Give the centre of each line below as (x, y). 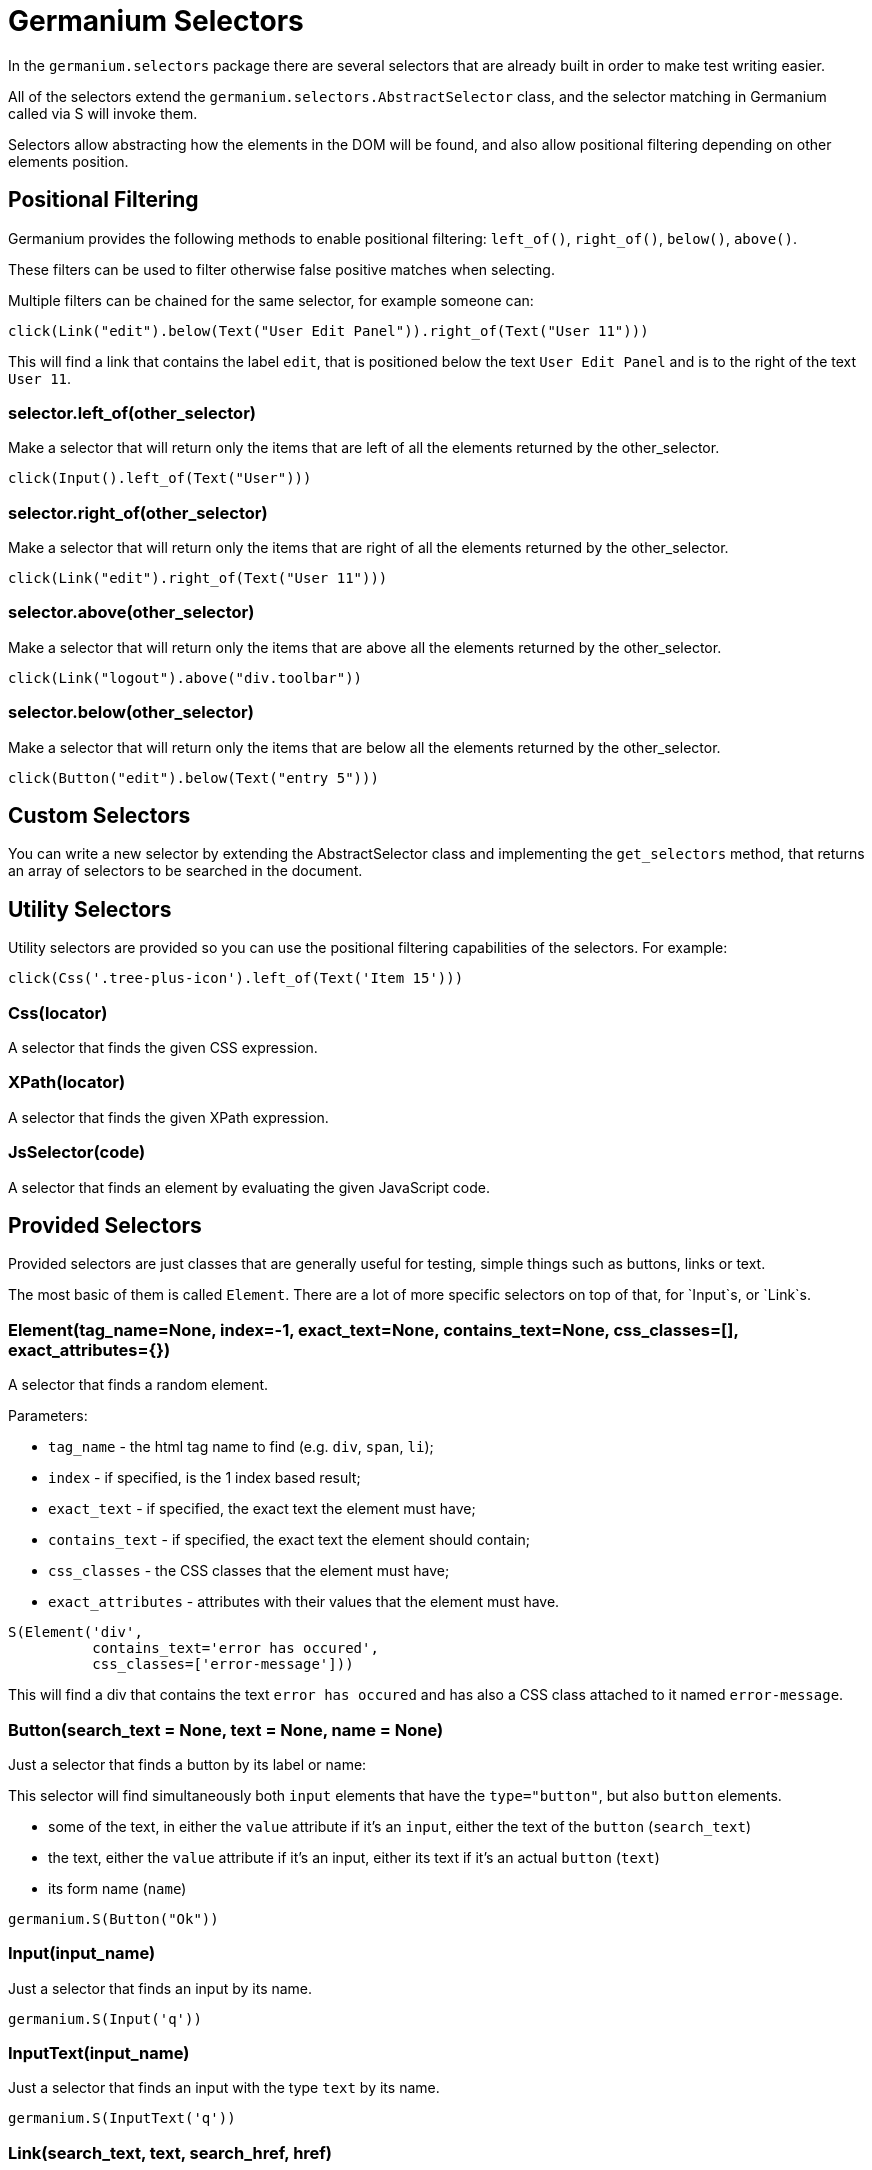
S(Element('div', (75, 1632)
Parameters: (48, 1416)
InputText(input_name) (99, 2053)
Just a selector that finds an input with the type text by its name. (224, 2088)
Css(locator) (58, 1012)
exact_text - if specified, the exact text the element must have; (262, 1509)
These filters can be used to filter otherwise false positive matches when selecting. (281, 269)
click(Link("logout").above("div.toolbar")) (185, 677)
